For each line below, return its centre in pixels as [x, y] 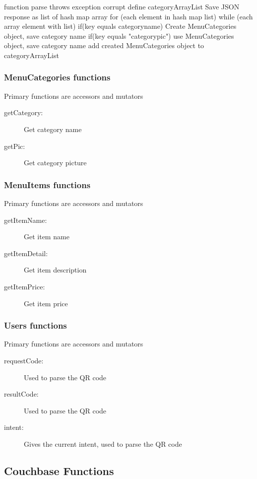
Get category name [53, 129]
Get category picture [55, 163]
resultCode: [21, 394]
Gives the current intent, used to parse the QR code [103, 444]
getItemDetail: [26, 253]
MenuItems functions [47, 184]
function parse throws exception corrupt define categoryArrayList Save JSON [122, 6]
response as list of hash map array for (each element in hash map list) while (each [128, 16]
